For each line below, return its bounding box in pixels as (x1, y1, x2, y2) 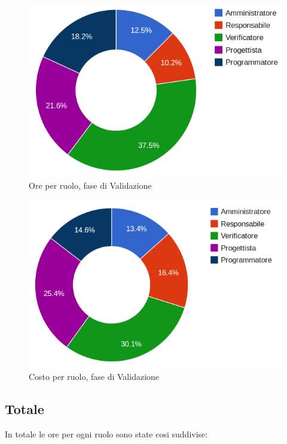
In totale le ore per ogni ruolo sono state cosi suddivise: (5, 428, 208, 440)
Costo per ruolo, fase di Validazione (29, 370, 160, 383)
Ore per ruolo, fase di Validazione (29, 179, 152, 191)
